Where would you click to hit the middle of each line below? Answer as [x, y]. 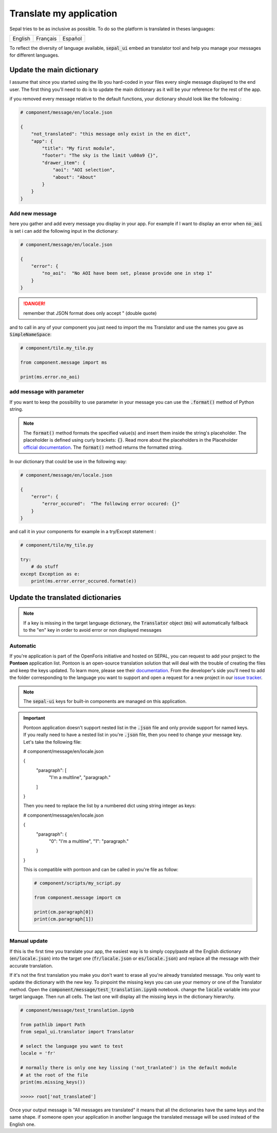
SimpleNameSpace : [31, 334]
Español [72, 39]
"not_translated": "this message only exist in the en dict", [111, 134]
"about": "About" [74, 177]
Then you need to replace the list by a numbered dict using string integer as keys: [110, 806]
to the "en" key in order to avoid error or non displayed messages [92, 630]
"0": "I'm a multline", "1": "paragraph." [89, 841]
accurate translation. [31, 966]
